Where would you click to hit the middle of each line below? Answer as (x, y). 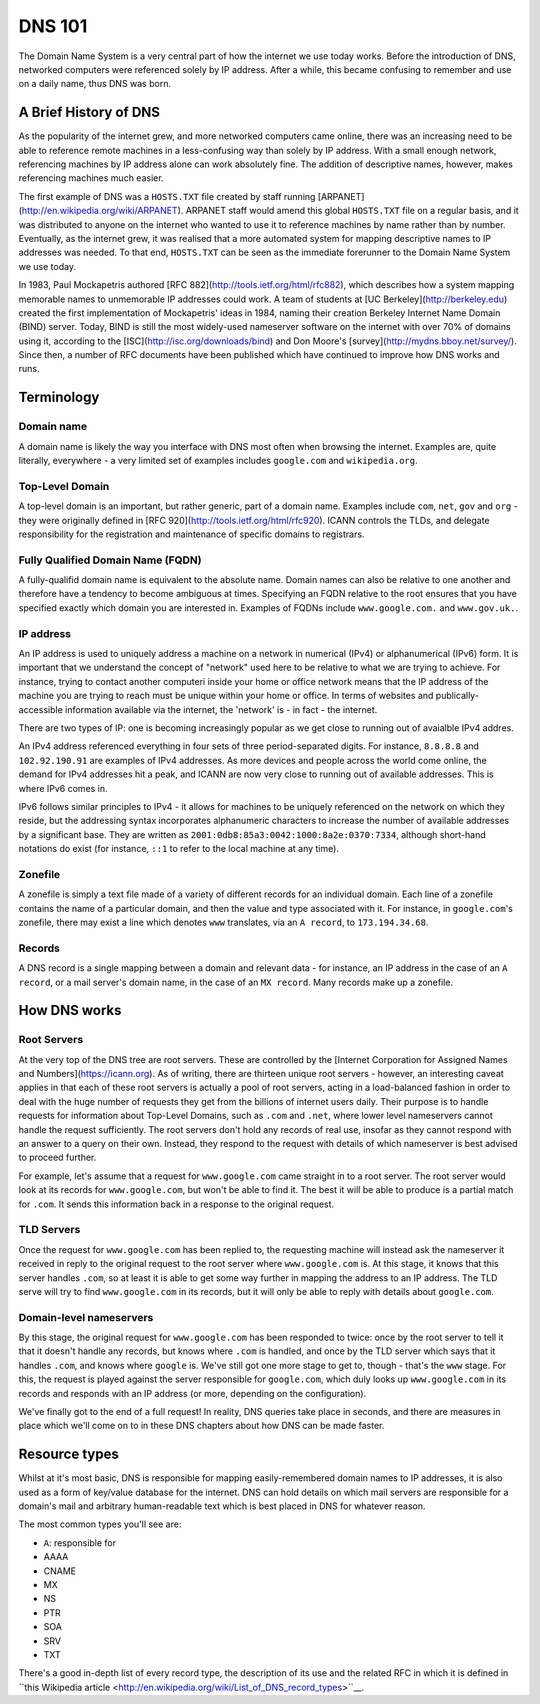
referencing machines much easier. (91, 178)
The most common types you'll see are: (100, 1524)
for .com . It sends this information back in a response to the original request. (176, 1204)
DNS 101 (53, 26)
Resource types (68, 1454)
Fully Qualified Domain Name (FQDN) (110, 560)
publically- (457, 696)
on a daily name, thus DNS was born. (95, 84)
